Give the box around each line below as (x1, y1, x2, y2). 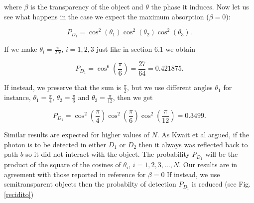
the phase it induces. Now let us (151, 1, 249, 11)
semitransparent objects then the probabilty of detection (4, 179, 176, 189)
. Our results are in (179, 159, 238, 170)
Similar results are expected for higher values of (4, 129, 149, 140)
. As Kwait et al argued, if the (157, 129, 250, 140)
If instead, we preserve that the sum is (4, 82, 121, 93)
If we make (4, 44, 37, 54)
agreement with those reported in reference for (4, 169, 146, 179)
